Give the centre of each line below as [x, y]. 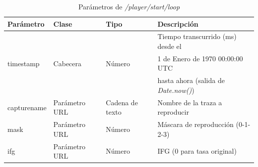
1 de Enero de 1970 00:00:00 [200, 58]
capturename [27, 107]
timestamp [24, 63]
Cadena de [122, 102]
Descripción [178, 23]
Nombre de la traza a [190, 102]
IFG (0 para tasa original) [197, 151]
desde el [169, 46]
